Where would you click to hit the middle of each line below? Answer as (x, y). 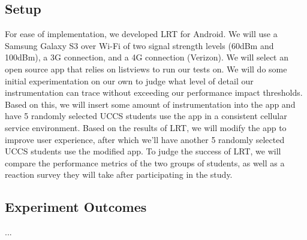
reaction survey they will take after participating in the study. (119, 174)
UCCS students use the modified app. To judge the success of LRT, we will (143, 151)
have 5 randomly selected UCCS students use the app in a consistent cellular (146, 116)
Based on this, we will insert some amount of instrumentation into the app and (150, 104)
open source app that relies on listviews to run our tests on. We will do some (146, 69)
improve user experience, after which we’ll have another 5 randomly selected (145, 139)
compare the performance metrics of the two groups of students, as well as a (145, 162)
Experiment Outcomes (76, 207)
